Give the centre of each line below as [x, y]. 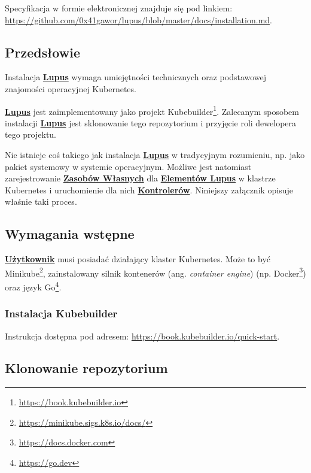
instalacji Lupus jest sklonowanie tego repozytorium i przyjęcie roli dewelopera [151, 122]
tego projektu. [31, 134]
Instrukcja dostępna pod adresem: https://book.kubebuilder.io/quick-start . [142, 336]
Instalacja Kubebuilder [61, 313]
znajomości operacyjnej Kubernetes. [71, 88]
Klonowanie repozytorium [86, 368]
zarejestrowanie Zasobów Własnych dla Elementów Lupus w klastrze [140, 178]
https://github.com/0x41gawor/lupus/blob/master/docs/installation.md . [138, 19]
